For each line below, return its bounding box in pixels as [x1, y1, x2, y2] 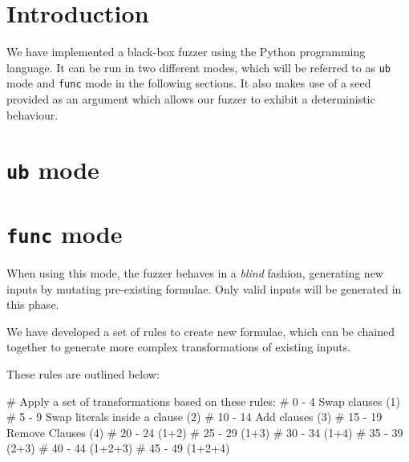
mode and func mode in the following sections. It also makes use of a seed [6, 75, 371, 91]
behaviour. [6, 106, 59, 123]
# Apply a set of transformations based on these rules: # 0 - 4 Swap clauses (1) [6, 392, 401, 409]
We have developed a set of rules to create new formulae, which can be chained [6, 322, 395, 339]
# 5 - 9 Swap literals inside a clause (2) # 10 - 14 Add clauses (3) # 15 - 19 [6, 408, 383, 425]
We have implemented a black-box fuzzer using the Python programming [6, 43, 366, 60]
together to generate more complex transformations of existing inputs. [6, 338, 351, 355]
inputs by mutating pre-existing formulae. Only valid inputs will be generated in [6, 280, 402, 297]
